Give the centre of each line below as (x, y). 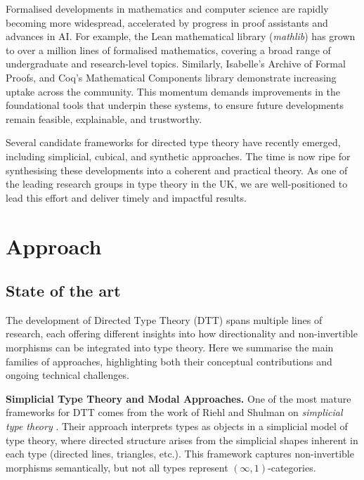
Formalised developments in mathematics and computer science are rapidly (167, 8)
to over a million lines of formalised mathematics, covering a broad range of (168, 50)
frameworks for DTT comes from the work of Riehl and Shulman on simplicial (174, 412)
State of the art (63, 291)
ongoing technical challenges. (67, 375)
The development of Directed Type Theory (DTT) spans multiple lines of (164, 319)
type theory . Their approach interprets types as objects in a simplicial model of (177, 426)
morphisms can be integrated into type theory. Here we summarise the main (170, 348)
